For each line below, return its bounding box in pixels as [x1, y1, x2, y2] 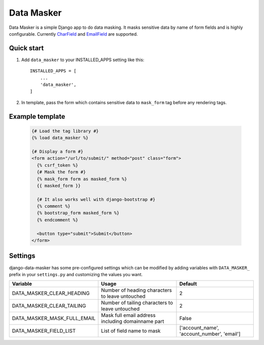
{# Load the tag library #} [31, 128, 99, 134]
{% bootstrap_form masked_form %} [37, 210, 120, 216]
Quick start [9, 44, 44, 52]
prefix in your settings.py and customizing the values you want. [9, 271, 143, 277]
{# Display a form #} [31, 149, 84, 154]
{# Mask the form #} [37, 169, 86, 175]
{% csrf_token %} [37, 162, 78, 168]
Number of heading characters [101, 287, 172, 294]
